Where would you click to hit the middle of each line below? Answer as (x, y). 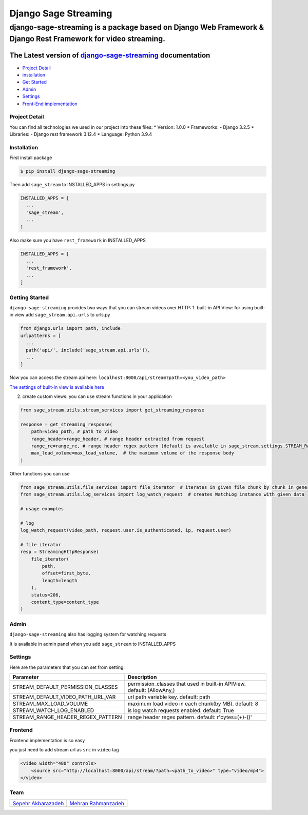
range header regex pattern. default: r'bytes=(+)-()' (190, 717)
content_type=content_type (65, 602)
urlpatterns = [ (41, 335)
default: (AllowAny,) (151, 690)
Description (142, 677)
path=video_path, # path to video (74, 432)
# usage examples (42, 509)
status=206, (46, 595)
